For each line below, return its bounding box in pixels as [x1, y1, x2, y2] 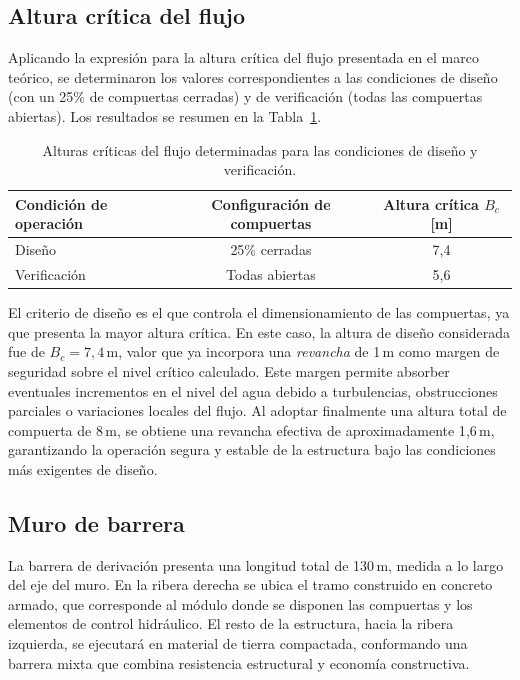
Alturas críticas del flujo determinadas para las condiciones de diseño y [42, 139, 478, 160]
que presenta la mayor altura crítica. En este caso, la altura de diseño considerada [8, 321, 511, 342]
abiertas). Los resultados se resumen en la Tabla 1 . [8, 105, 322, 126]
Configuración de [211, 193, 331, 214]
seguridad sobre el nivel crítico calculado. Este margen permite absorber [8, 360, 450, 381]
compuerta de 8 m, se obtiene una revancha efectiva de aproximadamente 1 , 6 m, [8, 419, 495, 440]
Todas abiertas [226, 264, 316, 285]
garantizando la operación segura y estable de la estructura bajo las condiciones [8, 439, 496, 460]
